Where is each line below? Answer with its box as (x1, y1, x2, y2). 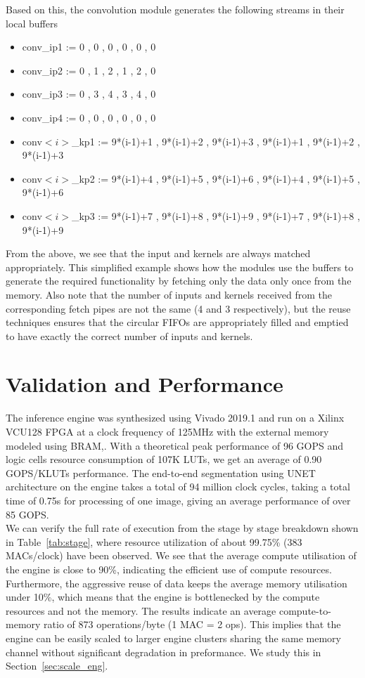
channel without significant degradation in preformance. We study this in (6, 644, 321, 659)
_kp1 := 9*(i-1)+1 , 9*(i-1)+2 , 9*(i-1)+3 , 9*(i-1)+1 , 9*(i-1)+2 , (71, 133, 360, 148)
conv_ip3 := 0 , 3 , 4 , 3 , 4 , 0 (22, 86, 156, 101)
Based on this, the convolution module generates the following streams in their (6, 2, 345, 16)
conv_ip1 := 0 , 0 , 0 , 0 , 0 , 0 (22, 39, 156, 54)
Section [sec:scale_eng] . (6, 658, 108, 673)
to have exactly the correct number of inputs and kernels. (6, 328, 253, 343)
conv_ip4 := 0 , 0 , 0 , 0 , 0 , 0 (22, 110, 156, 124)
